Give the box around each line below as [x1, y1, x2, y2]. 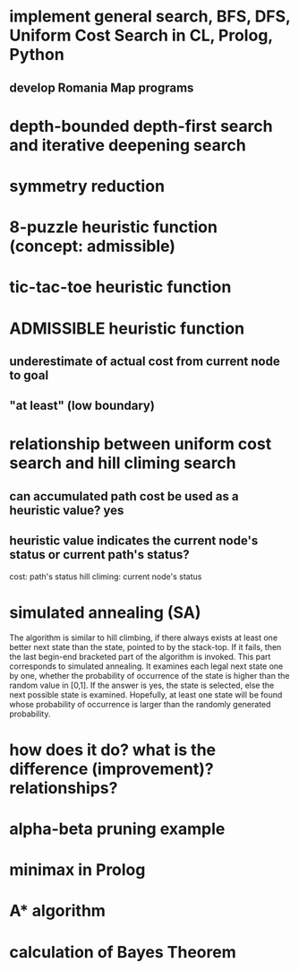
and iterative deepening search [9, 134, 246, 155]
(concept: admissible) [9, 236, 176, 256]
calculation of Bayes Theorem [9, 941, 236, 962]
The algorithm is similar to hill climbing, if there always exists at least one [9, 632, 278, 643]
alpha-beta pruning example [9, 819, 226, 839]
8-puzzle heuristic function [9, 217, 218, 238]
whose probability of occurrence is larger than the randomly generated [9, 698, 271, 709]
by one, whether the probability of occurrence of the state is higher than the [9, 670, 290, 681]
